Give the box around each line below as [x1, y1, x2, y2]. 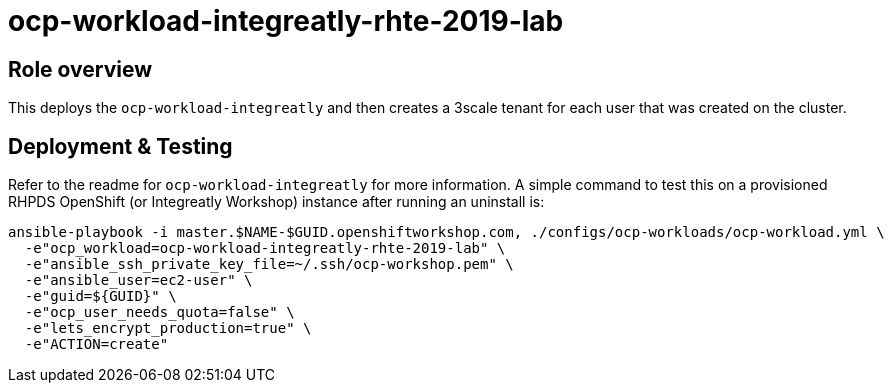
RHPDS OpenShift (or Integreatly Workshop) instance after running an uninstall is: [8, 193, 545, 211]
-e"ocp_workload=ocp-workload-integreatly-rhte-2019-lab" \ [24, 240, 506, 257]
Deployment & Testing [8, 133, 233, 159]
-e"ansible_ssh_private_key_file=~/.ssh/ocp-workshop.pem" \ [24, 256, 514, 273]
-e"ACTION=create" [24, 336, 169, 353]
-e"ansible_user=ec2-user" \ [24, 272, 253, 289]
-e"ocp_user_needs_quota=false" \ [24, 304, 295, 321]
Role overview [8, 56, 153, 82]
